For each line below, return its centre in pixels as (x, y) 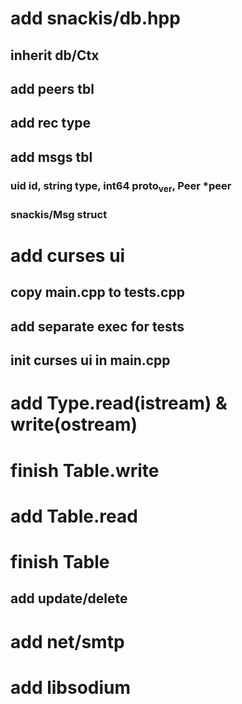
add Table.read (74, 516)
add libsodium (71, 687)
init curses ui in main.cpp (90, 360)
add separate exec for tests (97, 326)
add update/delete (69, 598)
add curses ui (68, 256)
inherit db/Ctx (55, 55)
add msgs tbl (51, 157)
